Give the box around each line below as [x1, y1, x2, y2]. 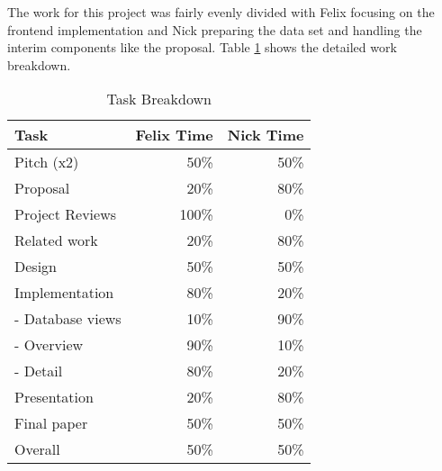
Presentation [14, 386, 94, 408]
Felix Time [135, 124, 213, 146]
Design [14, 256, 57, 277]
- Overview [14, 334, 84, 356]
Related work [14, 230, 98, 251]
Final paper [14, 412, 88, 434]
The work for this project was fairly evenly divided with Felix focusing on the [7, 3, 435, 21]
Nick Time [227, 124, 304, 146]
